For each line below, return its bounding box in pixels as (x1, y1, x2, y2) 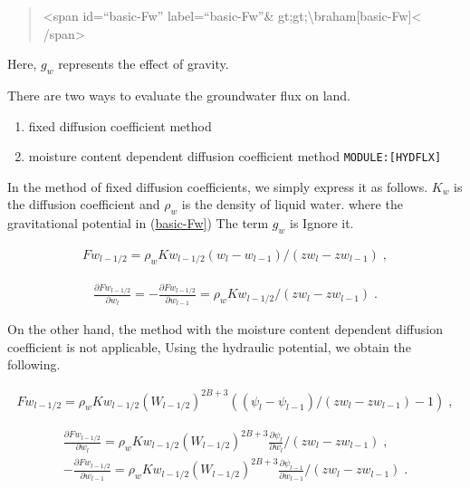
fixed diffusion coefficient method (28, 116, 212, 135)
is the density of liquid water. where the (181, 195, 403, 214)
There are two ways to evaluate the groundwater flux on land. (7, 85, 350, 104)
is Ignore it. (290, 214, 354, 233)
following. (7, 355, 61, 374)
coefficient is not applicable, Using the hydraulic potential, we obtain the (7, 337, 411, 356)
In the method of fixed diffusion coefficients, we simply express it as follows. (7, 177, 428, 196)
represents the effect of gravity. (58, 54, 229, 73)
